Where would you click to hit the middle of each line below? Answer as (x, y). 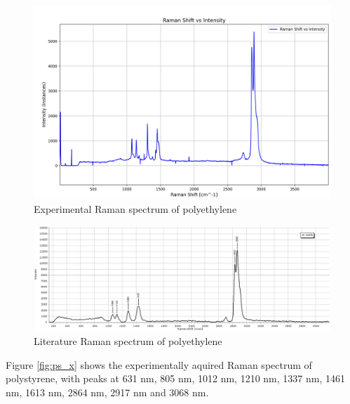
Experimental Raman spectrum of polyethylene (135, 208)
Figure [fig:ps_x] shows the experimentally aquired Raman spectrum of (159, 364)
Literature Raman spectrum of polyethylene (128, 341)
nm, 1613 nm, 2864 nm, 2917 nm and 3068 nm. (107, 392)
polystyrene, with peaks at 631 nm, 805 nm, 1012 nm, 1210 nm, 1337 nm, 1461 (175, 378)
